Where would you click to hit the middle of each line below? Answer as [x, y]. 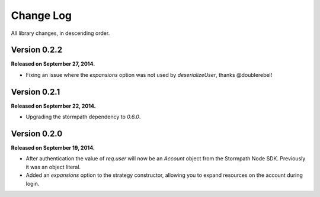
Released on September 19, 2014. [53, 148]
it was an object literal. [53, 167]
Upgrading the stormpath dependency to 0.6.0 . [83, 117]
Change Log [41, 15]
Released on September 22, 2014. [53, 106]
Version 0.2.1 [36, 92]
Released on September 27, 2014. [53, 64]
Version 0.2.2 [36, 50]
